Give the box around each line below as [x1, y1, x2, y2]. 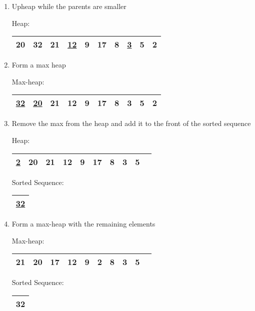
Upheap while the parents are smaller [11, 1, 126, 11]
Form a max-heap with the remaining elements [11, 218, 155, 229]
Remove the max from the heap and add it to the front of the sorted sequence [11, 118, 251, 128]
